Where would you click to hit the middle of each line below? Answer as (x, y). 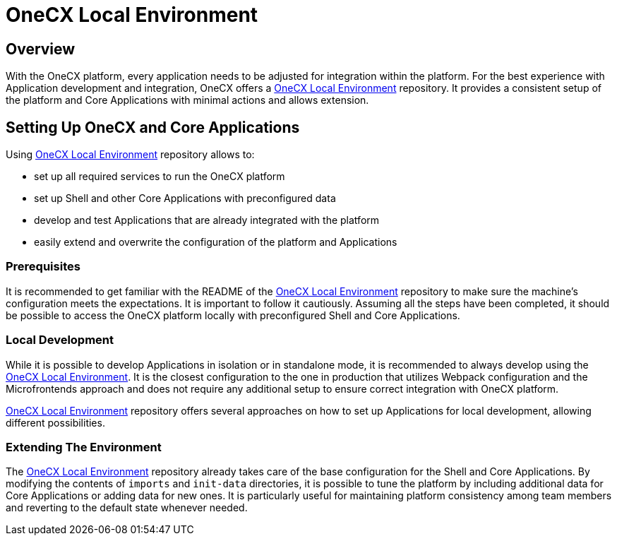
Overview (41, 49)
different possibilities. (55, 422)
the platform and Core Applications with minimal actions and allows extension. (187, 100)
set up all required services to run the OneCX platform (160, 177)
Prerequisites (43, 267)
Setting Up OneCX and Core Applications (153, 127)
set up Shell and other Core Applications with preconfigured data (185, 198)
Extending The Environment (84, 447)
